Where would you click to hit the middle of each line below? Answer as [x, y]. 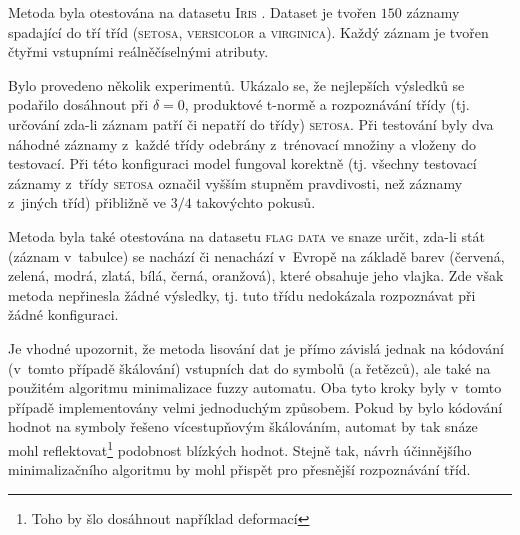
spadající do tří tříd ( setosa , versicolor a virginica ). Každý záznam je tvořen [248, 31]
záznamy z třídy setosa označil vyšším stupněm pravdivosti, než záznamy [235, 182]
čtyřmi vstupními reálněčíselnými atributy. [138, 51]
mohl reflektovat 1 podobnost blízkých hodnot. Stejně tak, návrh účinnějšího [240, 448]
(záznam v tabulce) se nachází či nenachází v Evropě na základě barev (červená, [256, 255]
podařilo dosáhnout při [78, 104]
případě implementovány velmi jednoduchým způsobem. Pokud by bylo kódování [255, 406]
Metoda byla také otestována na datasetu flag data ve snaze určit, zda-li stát [246, 235]
